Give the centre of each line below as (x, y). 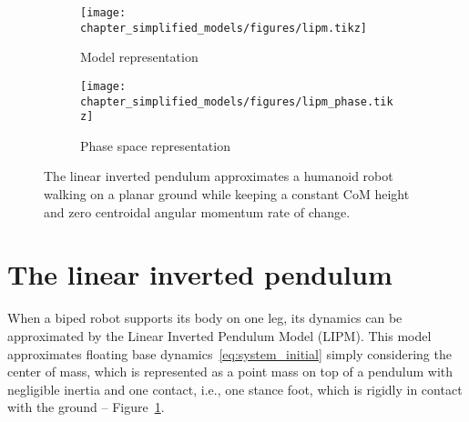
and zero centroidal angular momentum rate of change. (197, 211)
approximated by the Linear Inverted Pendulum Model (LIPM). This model (219, 335)
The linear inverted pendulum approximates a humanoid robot (219, 176)
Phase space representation (155, 145)
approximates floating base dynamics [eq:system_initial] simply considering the (229, 353)
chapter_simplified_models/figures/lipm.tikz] (224, 28)
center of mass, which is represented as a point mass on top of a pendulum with (230, 372)
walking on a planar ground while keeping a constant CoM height (227, 194)
